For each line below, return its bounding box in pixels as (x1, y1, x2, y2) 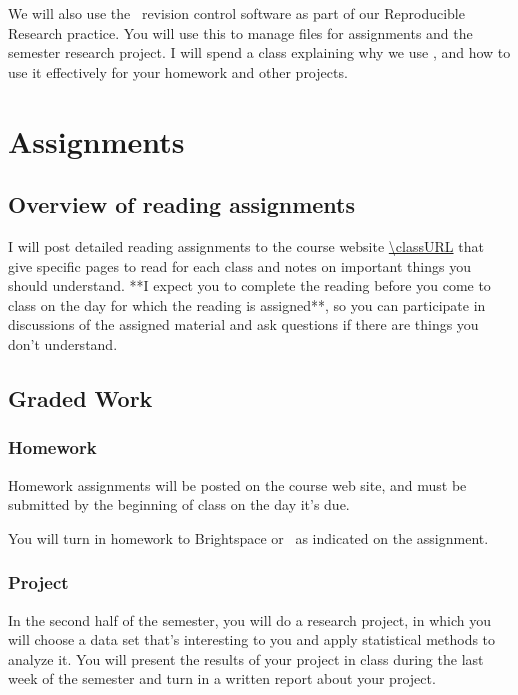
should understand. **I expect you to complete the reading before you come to (8, 275, 491, 296)
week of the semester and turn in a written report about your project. (8, 668, 436, 689)
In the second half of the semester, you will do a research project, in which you (8, 609, 492, 630)
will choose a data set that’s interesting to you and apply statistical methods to (8, 629, 496, 650)
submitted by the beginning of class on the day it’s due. (8, 494, 350, 515)
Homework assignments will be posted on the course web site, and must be (8, 474, 467, 495)
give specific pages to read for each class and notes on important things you (8, 255, 471, 276)
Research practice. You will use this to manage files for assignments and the (8, 22, 473, 43)
